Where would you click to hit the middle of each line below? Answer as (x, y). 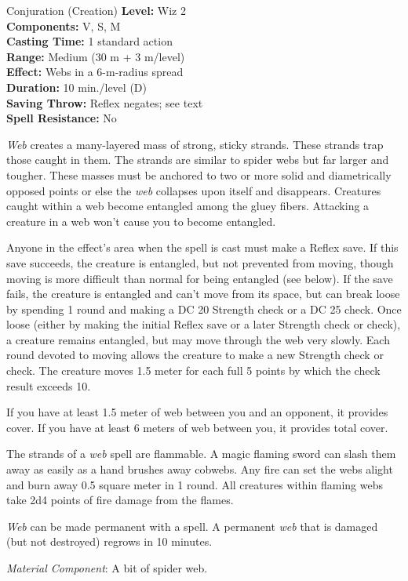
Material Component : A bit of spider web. (107, 568)
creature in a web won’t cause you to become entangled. (141, 221)
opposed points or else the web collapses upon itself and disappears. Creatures (194, 190)
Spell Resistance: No (62, 118)
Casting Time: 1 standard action (89, 41)
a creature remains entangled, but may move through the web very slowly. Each (198, 339)
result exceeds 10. (49, 385)
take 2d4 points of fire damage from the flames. (120, 500)
